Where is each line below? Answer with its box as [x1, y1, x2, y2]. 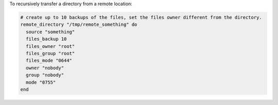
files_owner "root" [26, 43, 75, 49]
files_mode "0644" [26, 58, 72, 64]
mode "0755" [26, 79, 56, 85]
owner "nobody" [26, 65, 64, 71]
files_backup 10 [26, 36, 67, 42]
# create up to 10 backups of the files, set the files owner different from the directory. [20, 14, 262, 20]
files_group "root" [26, 50, 75, 56]
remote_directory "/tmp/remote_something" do [20, 22, 137, 28]
